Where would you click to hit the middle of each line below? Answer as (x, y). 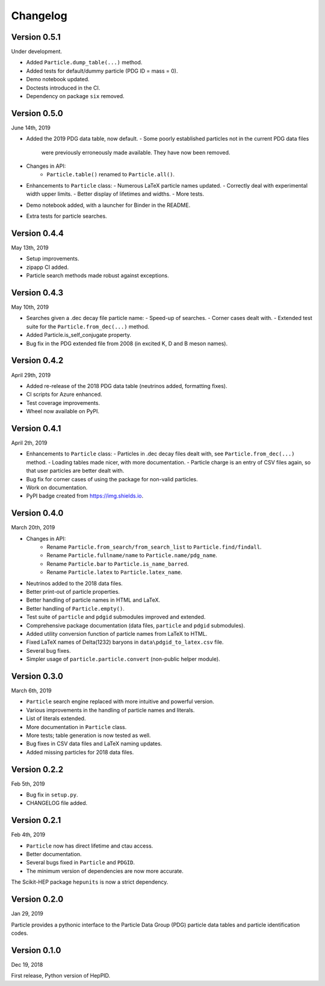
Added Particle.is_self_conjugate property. (79, 335)
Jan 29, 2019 (27, 914)
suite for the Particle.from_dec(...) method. (88, 326)
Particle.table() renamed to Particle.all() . (110, 174)
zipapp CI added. (48, 267)
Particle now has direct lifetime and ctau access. (90, 846)
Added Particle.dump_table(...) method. (84, 63)
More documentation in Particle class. (76, 727)
